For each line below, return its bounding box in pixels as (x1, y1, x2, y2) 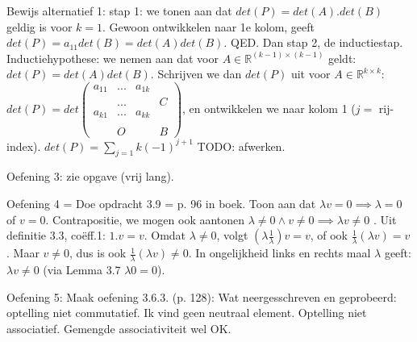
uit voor (290, 65, 331, 82)
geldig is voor (6, 18, 73, 35)
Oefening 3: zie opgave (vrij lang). (6, 168, 174, 185)
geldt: (328, 49, 357, 66)
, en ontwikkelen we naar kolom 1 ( (182, 100, 356, 117)
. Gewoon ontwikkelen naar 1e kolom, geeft (102, 18, 315, 35)
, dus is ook (69, 244, 127, 261)
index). (6, 137, 41, 154)
